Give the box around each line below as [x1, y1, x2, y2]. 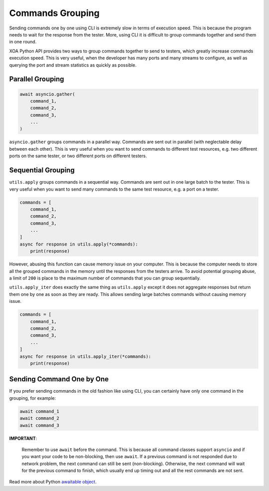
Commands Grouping [9, 7, 100, 18]
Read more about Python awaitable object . [9, 479, 97, 485]
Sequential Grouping [9, 166, 75, 175]
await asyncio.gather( [19, 91, 75, 97]
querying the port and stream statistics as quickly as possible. [9, 62, 136, 68]
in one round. [9, 39, 37, 45]
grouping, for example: [9, 395, 56, 401]
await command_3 [19, 422, 60, 428]
